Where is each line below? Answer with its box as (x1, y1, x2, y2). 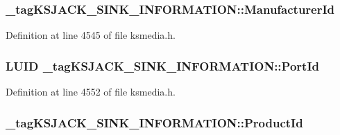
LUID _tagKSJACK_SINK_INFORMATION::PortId (6, 57, 319, 74)
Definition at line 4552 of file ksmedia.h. (6, 84, 176, 99)
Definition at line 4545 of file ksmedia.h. (6, 28, 176, 42)
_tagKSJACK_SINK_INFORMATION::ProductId (6, 114, 303, 131)
